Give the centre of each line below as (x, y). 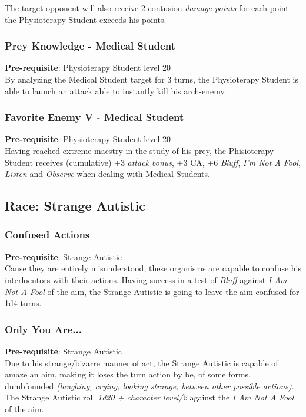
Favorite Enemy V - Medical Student (94, 117)
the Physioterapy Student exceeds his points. (86, 19)
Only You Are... (44, 329)
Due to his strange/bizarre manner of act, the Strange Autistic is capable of (142, 362)
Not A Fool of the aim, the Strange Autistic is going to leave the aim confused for (152, 291)
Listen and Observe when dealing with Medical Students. (107, 174)
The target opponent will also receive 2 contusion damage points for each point (147, 8)
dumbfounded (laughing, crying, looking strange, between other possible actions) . (149, 385)
